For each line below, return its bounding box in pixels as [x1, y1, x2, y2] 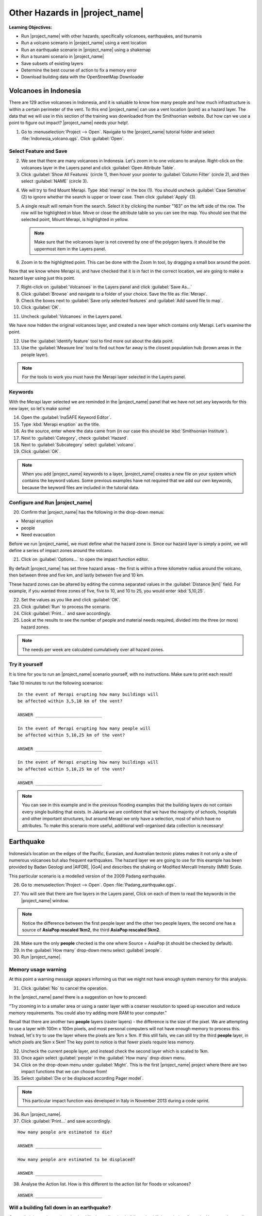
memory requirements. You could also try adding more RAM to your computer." [9, 1010, 167, 1016]
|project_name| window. [21, 897, 69, 903]
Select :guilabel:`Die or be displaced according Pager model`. [21, 1075, 144, 1081]
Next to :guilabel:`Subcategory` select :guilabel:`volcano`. [21, 442, 136, 447]
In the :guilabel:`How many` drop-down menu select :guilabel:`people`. [21, 947, 162, 953]
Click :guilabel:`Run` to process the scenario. [21, 604, 111, 609]
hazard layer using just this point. [9, 275, 75, 281]
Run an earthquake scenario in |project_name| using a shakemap [21, 47, 151, 53]
